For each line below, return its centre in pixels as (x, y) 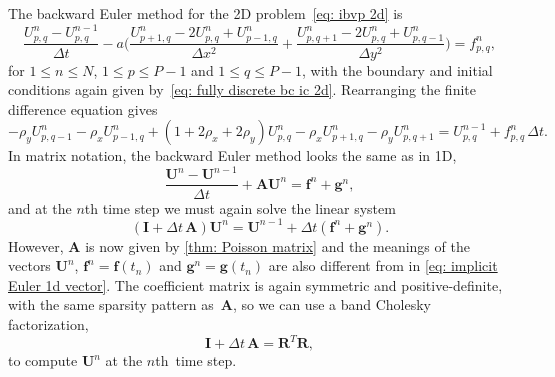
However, (36, 245)
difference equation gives (83, 108)
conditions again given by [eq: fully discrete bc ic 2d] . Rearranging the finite (242, 89)
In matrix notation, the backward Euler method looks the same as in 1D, (232, 155)
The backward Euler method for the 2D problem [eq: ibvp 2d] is (205, 13)
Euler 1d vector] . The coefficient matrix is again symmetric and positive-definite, (255, 284)
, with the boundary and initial (397, 69)
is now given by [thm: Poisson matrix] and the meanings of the (277, 245)
